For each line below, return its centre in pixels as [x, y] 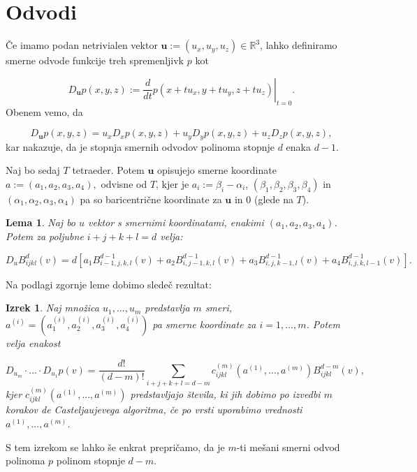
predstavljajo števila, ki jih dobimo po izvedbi [225, 393]
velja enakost [33, 342]
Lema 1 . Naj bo [41, 222]
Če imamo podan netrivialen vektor [82, 45]
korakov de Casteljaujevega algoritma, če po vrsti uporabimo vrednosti [154, 410]
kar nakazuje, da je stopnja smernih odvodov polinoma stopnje [140, 146]
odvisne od [124, 183]
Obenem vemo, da [44, 111]
